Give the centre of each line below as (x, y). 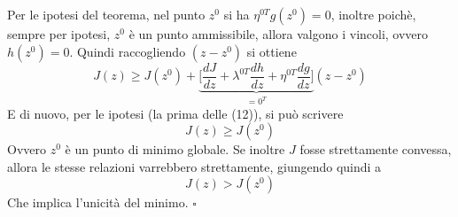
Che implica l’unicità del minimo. (98, 202)
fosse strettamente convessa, (376, 149)
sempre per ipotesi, (59, 34)
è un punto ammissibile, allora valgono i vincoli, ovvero (279, 34)
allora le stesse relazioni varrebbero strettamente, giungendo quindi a (194, 166)
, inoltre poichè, (373, 14)
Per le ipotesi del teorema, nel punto (106, 14)
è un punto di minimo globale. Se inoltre (175, 149)
